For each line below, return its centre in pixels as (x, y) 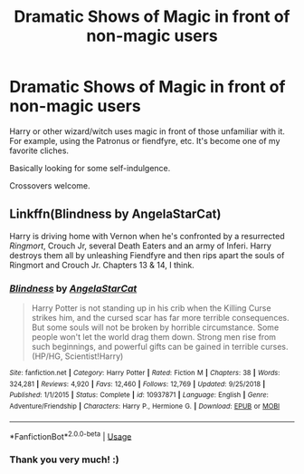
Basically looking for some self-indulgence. (90, 168)
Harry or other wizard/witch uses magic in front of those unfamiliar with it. (147, 131)
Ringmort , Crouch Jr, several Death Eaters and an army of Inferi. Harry (140, 246)
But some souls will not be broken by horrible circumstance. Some (155, 327)
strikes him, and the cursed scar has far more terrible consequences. (160, 318)
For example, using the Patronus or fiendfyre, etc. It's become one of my (145, 140)
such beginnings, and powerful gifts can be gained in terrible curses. (160, 347)
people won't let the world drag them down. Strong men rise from (154, 337)
